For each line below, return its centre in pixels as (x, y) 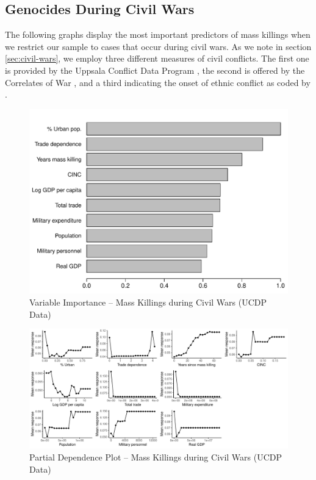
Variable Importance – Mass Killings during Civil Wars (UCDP (148, 302)
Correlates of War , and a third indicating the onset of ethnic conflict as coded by (158, 82)
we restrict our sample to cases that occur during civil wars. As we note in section (158, 46)
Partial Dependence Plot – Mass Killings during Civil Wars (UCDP (156, 457)
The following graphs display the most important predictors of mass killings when (158, 34)
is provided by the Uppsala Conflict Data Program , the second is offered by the (155, 70)
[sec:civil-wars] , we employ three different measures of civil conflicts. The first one (157, 58)
